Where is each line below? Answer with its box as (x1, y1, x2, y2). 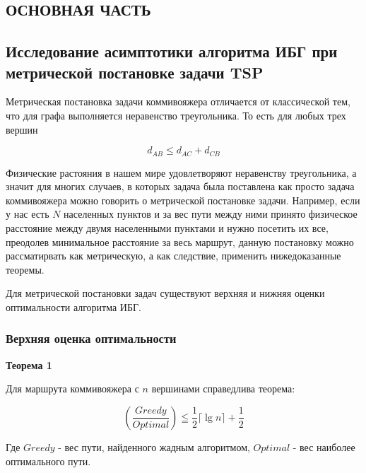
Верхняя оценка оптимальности (6, 329, 177, 347)
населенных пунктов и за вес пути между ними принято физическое (64, 206, 358, 221)
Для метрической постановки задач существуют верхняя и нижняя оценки (6, 286, 325, 300)
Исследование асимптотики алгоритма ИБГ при (6, 40, 338, 62)
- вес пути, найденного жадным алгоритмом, (58, 439, 250, 454)
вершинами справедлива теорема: (151, 381, 295, 396)
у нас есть (6, 206, 49, 221)
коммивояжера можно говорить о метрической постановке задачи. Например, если (6, 192, 360, 207)
